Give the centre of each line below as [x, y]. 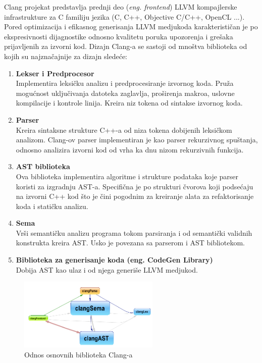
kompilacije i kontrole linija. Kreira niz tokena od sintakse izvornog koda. [129, 103]
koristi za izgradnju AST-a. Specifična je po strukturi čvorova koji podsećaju [135, 186]
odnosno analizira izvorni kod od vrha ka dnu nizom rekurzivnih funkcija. [130, 149]
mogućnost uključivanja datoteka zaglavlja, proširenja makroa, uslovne [125, 93]
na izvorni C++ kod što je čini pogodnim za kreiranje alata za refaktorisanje [135, 196]
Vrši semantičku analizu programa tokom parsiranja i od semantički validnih [134, 232]
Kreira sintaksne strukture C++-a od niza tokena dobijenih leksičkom [124, 129]
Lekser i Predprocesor [55, 73]
